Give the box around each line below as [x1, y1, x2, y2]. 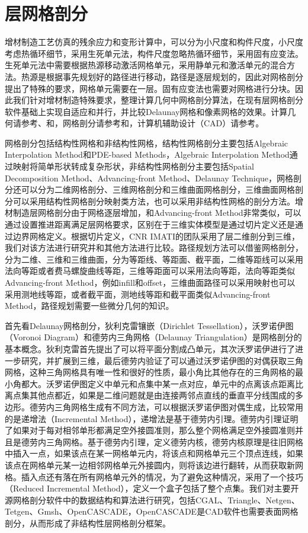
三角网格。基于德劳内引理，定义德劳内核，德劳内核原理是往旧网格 [46, 435, 303, 448]
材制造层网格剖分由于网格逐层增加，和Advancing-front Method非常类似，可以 [5, 206, 301, 219]
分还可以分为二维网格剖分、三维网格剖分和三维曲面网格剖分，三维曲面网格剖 [5, 183, 303, 196]
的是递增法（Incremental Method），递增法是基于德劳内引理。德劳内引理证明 [5, 412, 299, 425]
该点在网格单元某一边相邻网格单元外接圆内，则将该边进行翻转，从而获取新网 [5, 458, 303, 471]
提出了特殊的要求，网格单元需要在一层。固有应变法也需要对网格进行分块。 [5, 82, 295, 94]
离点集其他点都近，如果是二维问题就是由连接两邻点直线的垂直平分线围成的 [5, 389, 295, 401]
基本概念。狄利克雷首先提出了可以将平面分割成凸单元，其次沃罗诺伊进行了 [5, 342, 295, 355]
